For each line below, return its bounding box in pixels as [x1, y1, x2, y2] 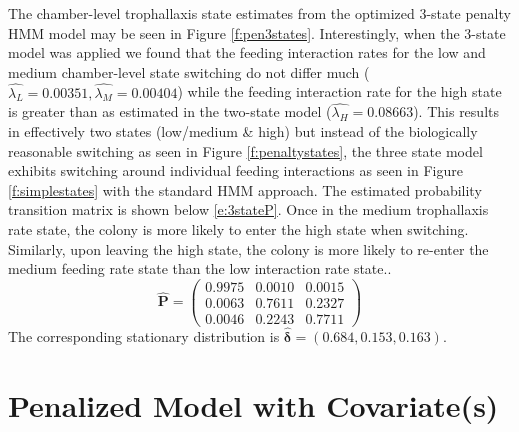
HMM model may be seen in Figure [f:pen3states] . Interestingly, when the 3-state [8, 22, 506, 43]
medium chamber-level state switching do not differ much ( [8, 61, 370, 82]
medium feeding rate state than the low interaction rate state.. [8, 258, 392, 279]
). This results [413, 101, 499, 122]
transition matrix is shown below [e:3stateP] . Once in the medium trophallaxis [8, 199, 489, 220]
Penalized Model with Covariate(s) [8, 384, 499, 425]
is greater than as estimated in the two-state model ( [8, 101, 332, 122]
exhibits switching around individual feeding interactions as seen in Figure [8, 160, 463, 181]
